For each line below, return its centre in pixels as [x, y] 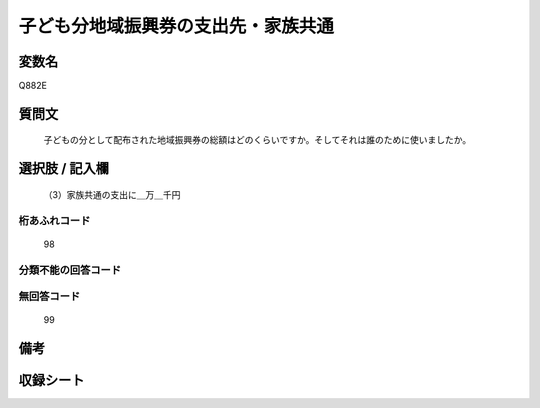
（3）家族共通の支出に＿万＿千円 [112, 194]
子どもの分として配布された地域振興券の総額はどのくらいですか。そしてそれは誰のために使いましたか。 [257, 140]
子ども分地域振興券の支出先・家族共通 [176, 26]
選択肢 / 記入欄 [64, 168]
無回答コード [49, 297]
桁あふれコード [54, 220]
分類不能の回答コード [70, 270]
